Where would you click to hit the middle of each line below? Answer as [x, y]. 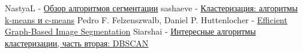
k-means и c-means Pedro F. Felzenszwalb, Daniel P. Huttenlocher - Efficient [146, 19]
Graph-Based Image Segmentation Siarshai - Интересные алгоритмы [130, 31]
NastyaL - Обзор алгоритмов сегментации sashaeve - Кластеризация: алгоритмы [151, 8]
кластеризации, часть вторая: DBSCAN [77, 43]
